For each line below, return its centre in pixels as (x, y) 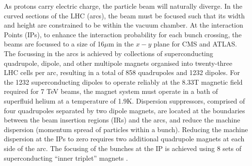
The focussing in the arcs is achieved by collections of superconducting (109, 53)
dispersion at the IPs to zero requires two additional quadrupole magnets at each (124, 139)
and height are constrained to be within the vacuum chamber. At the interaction (124, 25)
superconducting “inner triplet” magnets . (66, 158)
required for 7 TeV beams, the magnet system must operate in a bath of (111, 91)
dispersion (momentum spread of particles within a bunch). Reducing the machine (126, 129)
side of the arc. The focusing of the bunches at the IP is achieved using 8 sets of (123, 148)
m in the (121, 44)
